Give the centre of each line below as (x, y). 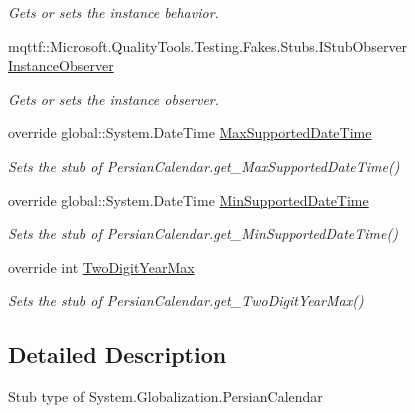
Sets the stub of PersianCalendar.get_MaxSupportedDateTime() (204, 165)
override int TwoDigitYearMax (101, 266)
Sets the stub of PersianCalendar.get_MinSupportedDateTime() (203, 233)
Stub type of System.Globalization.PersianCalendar (165, 396)
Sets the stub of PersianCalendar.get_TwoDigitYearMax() (186, 300)
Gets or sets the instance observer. (114, 98)
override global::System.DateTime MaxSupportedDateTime (190, 132)
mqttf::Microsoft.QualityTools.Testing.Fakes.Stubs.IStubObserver (208, 45)
